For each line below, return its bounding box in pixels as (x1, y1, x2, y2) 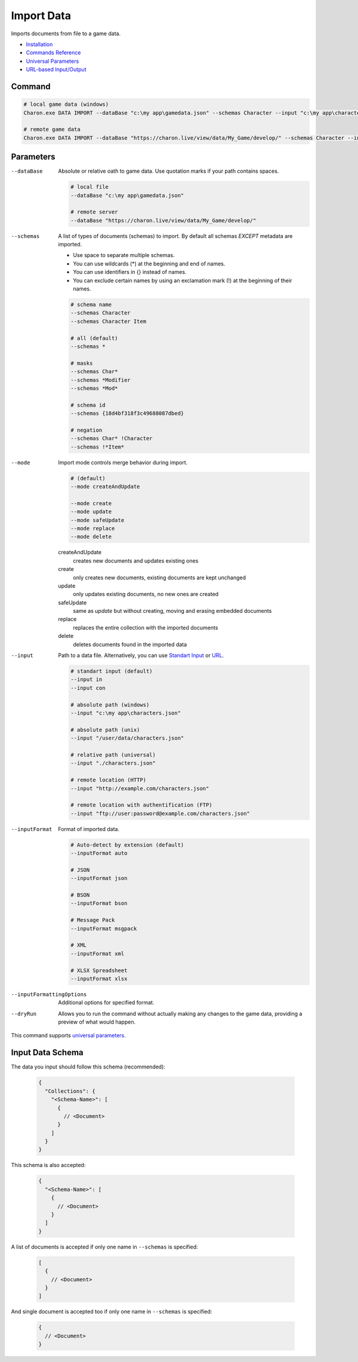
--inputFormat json (70, 875, 128, 882)
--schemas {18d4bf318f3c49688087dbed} (70, 410, 184, 417)
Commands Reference (26, 49, 81, 56)
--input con (70, 685, 106, 691)
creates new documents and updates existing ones (73, 557, 199, 564)
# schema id (70, 401, 106, 408)
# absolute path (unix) (70, 726, 140, 733)
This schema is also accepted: (11, 1162, 86, 1169)
